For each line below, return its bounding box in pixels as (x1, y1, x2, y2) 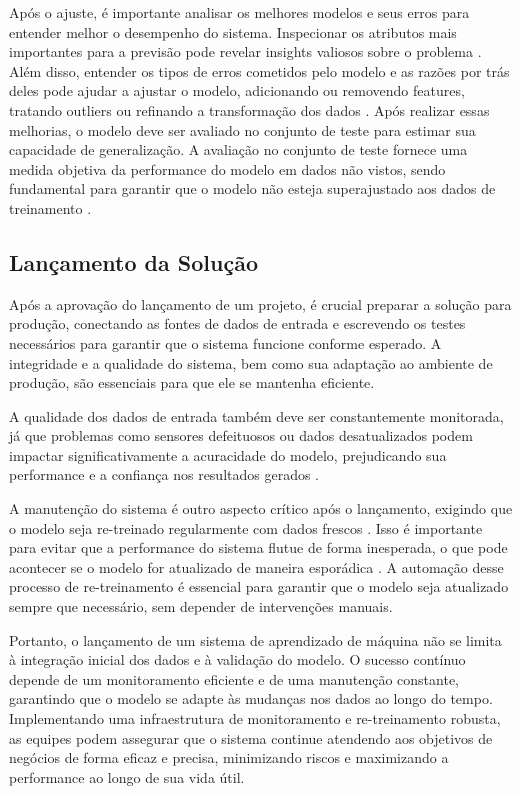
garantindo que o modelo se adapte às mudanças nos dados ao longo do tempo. (9, 688, 493, 709)
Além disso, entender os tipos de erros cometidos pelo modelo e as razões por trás (9, 60, 510, 81)
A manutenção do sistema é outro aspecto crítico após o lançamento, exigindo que (9, 498, 513, 519)
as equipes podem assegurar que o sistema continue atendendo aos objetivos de (9, 727, 493, 748)
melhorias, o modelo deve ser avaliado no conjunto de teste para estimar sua (9, 119, 476, 140)
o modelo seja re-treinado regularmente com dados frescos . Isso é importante (9, 517, 483, 538)
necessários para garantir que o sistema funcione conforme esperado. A (9, 332, 442, 353)
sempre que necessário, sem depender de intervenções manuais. (9, 596, 393, 617)
